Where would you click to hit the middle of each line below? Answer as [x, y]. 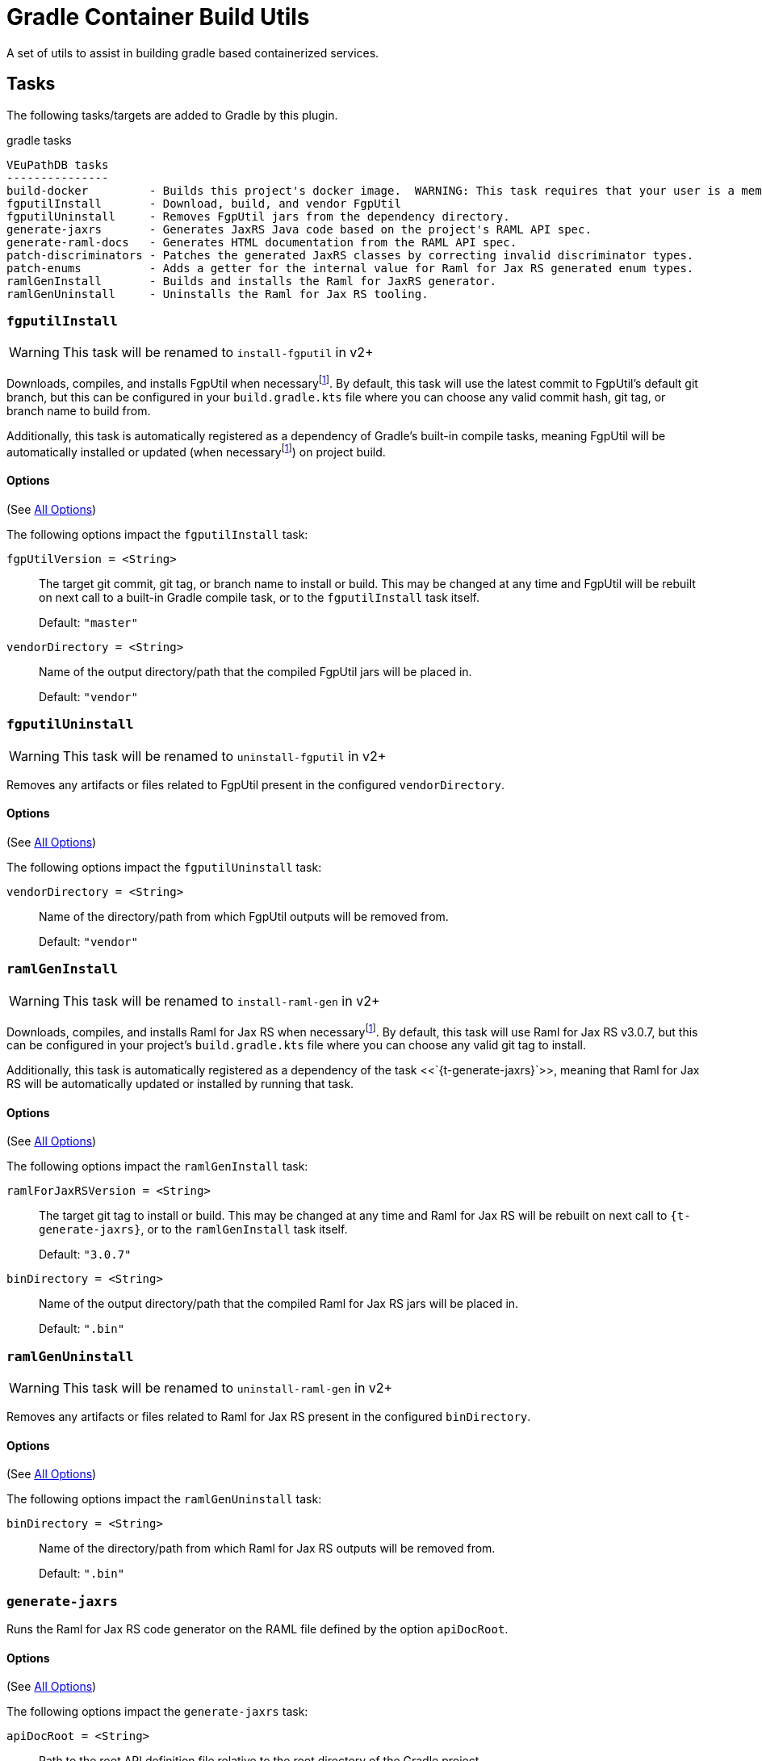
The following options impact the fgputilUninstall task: [164, 867]
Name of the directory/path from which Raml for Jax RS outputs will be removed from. [267, 1549]
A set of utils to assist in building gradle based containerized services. [193, 53]
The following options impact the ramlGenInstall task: [157, 1166]
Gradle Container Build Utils [158, 17]
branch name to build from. [79, 411]
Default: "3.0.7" [85, 1255]
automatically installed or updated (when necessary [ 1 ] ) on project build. [196, 451]
